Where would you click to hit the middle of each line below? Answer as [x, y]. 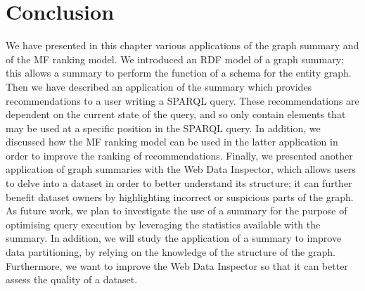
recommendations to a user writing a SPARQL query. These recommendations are [182, 100]
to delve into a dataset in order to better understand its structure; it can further [179, 183]
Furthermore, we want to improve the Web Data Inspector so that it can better [177, 265]
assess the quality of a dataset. [72, 279]
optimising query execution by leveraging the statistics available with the [163, 224]
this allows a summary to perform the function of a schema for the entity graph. [179, 73]
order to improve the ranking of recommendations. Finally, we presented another [179, 155]
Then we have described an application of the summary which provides [159, 86]
